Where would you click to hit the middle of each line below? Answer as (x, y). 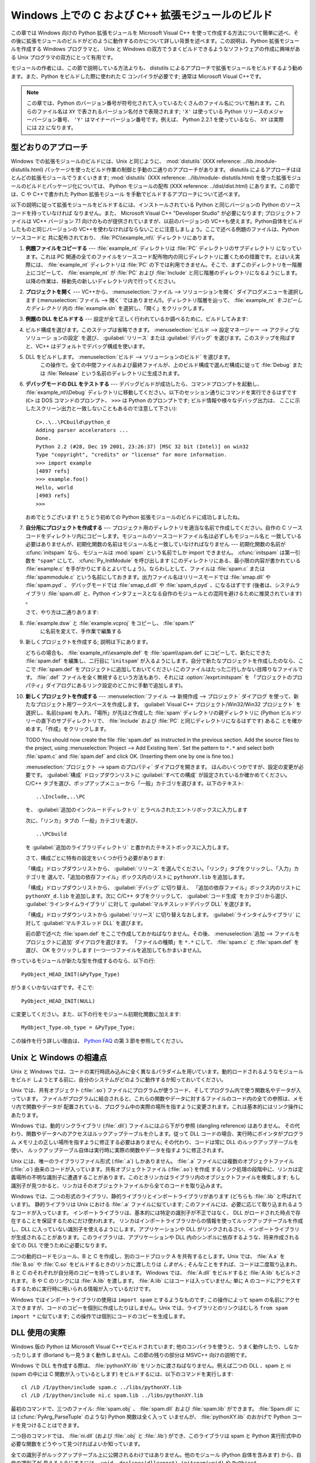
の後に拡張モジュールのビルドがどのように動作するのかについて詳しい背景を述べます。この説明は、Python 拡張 (145, 40)
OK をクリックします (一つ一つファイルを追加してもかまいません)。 (123, 950)
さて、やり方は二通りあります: (62, 612)
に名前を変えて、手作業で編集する (81, 631)
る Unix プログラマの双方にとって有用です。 (63, 57)
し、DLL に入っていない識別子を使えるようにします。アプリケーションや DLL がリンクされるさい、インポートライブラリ (155, 1229)
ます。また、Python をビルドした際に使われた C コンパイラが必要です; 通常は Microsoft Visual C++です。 (138, 76)
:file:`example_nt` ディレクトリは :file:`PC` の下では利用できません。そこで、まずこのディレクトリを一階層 (175, 265)
